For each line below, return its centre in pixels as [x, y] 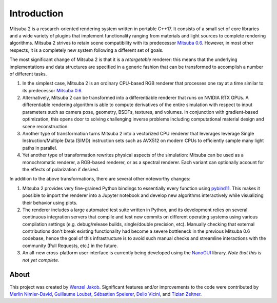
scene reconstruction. [45, 126]
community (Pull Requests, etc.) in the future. [70, 246]
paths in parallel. [40, 148]
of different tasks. [28, 74]
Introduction [36, 13]
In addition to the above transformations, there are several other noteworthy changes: [100, 179]
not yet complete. [41, 260]
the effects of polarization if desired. [61, 169]
